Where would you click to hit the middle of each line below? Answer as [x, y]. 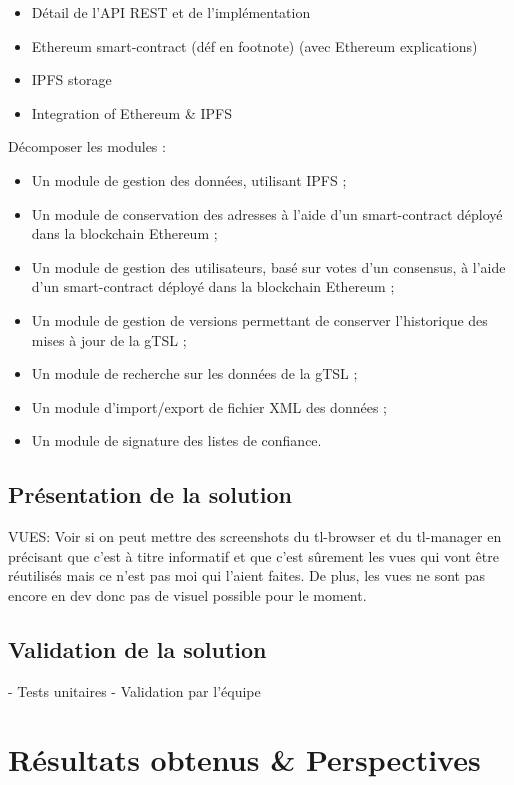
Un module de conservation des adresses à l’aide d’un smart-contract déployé [267, 213]
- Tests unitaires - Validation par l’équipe [134, 690]
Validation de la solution [137, 648]
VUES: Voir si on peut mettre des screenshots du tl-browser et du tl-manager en [255, 536]
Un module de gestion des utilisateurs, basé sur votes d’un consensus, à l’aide [268, 266]
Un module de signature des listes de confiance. [176, 440]
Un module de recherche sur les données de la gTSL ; [194, 373]
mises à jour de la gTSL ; [109, 339]
